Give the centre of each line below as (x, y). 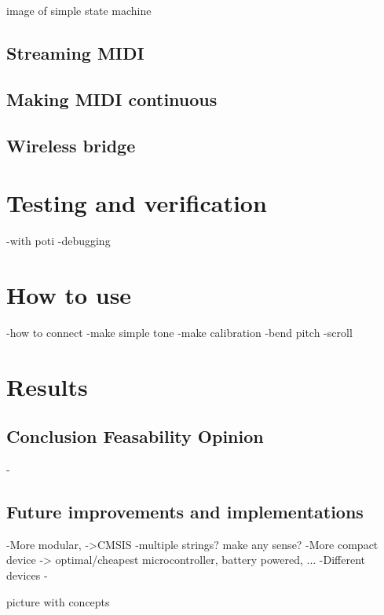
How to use (69, 294)
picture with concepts (58, 601)
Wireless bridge (71, 145)
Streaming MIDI (75, 52)
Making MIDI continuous (112, 99)
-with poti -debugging (59, 241)
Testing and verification (137, 203)
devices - (27, 575)
